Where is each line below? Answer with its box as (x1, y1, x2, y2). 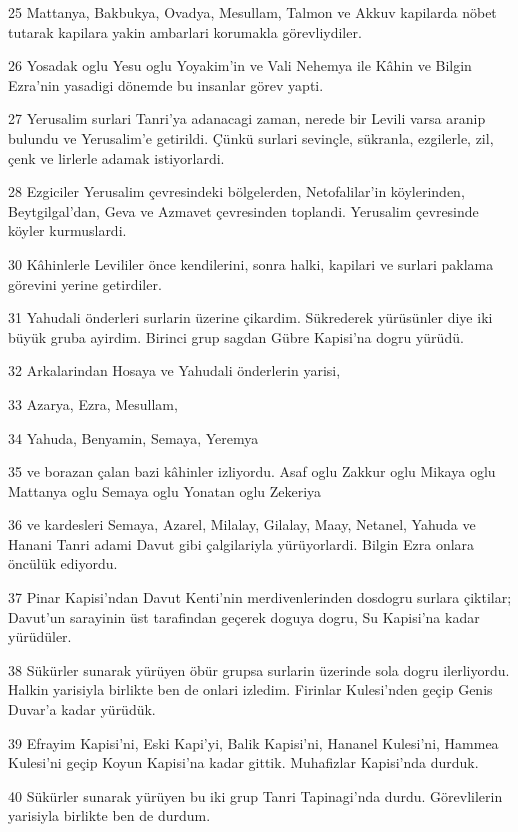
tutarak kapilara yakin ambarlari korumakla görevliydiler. (8, 21, 362, 42)
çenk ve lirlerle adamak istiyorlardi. (8, 147, 225, 168)
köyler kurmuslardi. (8, 220, 127, 241)
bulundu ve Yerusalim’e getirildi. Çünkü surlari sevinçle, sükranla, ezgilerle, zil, (8, 127, 494, 148)
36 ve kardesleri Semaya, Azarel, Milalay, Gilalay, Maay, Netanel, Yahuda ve (8, 514, 476, 535)
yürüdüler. (8, 626, 72, 647)
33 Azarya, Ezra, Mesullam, (8, 393, 178, 414)
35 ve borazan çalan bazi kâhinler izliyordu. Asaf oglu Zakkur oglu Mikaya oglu (8, 461, 496, 482)
